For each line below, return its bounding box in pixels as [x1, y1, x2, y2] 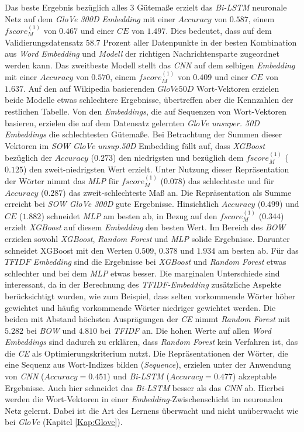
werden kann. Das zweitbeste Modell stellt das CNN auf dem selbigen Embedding [5, 58, 295, 71]
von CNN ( [5, 370, 44, 382]
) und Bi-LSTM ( [107, 370, 170, 382]
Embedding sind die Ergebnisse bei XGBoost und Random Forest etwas [33, 255, 286, 268]
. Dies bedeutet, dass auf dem [165, 25, 272, 36]
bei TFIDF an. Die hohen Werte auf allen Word [99, 324, 271, 336]
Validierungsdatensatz [5, 36, 83, 48]
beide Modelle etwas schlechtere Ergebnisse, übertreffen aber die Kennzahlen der [5, 94, 293, 106]
